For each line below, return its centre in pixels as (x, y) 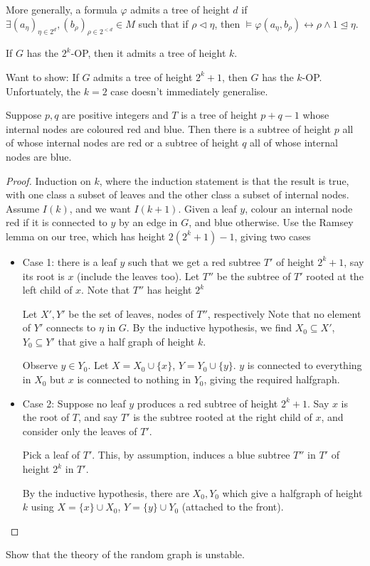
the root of (46, 417)
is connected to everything (305, 365)
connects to (71, 327)
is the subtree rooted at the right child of (223, 417)
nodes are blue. (39, 156)
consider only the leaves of (80, 431)
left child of (47, 290)
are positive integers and (115, 115)
